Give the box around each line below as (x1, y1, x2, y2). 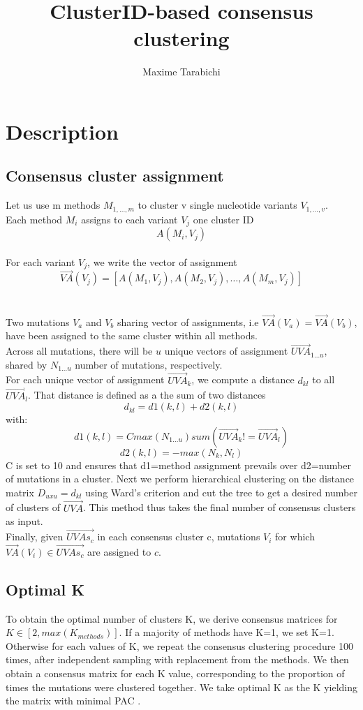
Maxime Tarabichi (142, 64, 221, 79)
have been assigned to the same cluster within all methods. (6, 328, 258, 343)
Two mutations (6, 314, 70, 329)
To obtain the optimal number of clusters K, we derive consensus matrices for (6, 611, 338, 626)
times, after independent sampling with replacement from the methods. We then (6, 652, 349, 667)
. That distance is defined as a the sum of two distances (27, 387, 266, 402)
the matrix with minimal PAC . (6, 693, 141, 708)
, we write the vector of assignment (87, 254, 237, 269)
